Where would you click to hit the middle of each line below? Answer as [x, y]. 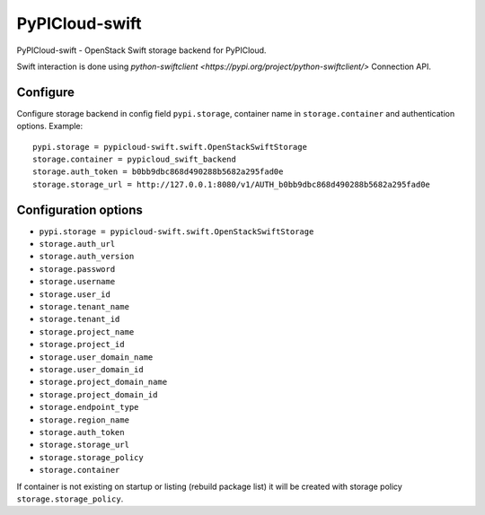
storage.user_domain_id [91, 369]
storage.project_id [82, 345]
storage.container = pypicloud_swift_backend [135, 160]
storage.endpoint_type [89, 407]
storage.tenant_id [79, 319]
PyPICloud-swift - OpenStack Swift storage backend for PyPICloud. [141, 50]
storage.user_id [75, 294]
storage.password [77, 269]
